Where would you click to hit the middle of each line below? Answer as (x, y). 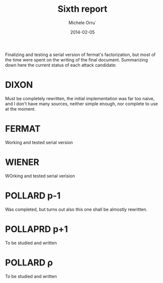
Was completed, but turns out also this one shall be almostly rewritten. (76, 209)
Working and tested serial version (39, 142)
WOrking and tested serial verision (40, 176)
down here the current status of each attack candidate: (61, 65)
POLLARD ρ (29, 263)
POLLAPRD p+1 (37, 229)
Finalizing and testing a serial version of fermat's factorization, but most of (80, 55)
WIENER (22, 162)
